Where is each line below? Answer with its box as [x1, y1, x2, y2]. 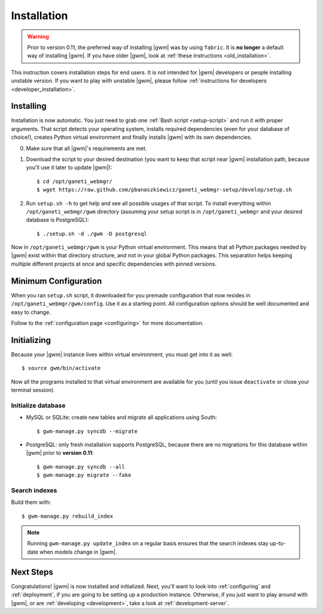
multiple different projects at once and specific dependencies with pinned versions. [11, 260, 217, 268]
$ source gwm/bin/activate [22, 365, 101, 372]
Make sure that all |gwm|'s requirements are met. [26, 144, 147, 152]
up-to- [269, 540, 287, 547]
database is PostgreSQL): [26, 216, 89, 224]
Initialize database [11, 401, 66, 409]
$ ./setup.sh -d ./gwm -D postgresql [36, 230, 148, 237]
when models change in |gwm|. [39, 548, 117, 555]
